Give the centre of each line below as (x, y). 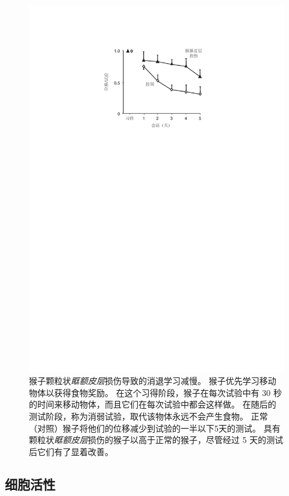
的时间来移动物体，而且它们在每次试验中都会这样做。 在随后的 (153, 404)
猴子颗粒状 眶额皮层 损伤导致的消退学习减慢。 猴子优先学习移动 (153, 381)
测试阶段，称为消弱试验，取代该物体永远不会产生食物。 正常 (148, 416)
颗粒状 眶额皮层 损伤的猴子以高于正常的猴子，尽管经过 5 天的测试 (156, 440)
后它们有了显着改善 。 (71, 451)
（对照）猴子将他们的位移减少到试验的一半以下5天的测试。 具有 (155, 428)
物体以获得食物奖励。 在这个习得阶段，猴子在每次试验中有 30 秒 (155, 392)
